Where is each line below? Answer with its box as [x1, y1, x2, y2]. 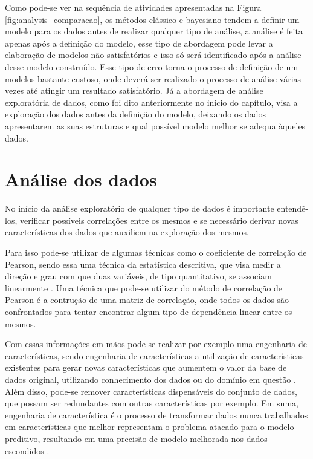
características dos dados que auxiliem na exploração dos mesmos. [5, 226, 249, 238]
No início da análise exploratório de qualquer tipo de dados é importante [5, 202, 274, 215]
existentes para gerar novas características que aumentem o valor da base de [5, 361, 287, 374]
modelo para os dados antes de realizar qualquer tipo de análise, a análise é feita [5, 25, 303, 37]
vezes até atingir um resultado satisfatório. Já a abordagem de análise [5, 84, 263, 97]
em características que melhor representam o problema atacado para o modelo [5, 420, 294, 433]
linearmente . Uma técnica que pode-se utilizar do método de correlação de [5, 281, 283, 294]
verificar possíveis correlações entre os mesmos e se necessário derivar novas [19, 213, 298, 226]
